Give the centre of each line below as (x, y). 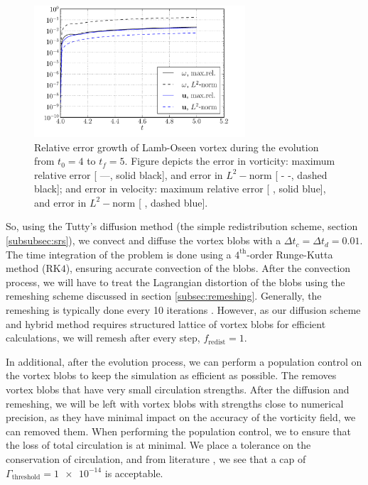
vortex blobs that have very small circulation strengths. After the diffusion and (178, 389)
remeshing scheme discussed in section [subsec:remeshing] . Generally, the (164, 296)
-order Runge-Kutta (290, 254)
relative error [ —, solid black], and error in (129, 174)
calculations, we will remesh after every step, (103, 338)
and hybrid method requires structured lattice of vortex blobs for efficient (166, 323)
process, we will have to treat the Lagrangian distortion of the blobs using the (175, 282)
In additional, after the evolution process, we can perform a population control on (184, 361)
